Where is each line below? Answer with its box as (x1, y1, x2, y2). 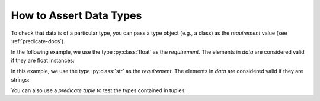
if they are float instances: (11, 57, 75, 64)
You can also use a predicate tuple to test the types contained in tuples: (11, 86, 186, 94)
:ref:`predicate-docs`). (11, 37, 65, 44)
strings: (11, 76, 30, 83)
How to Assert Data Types (11, 9, 142, 22)
